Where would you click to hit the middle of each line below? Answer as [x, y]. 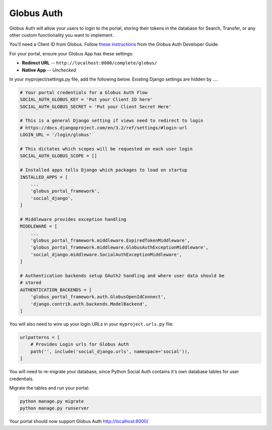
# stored [31, 283]
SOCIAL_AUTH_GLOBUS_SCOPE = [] [59, 156]
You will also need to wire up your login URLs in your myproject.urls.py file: [91, 324]
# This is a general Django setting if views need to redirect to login [112, 121]
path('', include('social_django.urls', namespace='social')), [110, 351]
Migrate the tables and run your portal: [49, 388]
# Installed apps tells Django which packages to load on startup [104, 170]
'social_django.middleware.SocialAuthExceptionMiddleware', [106, 255]
